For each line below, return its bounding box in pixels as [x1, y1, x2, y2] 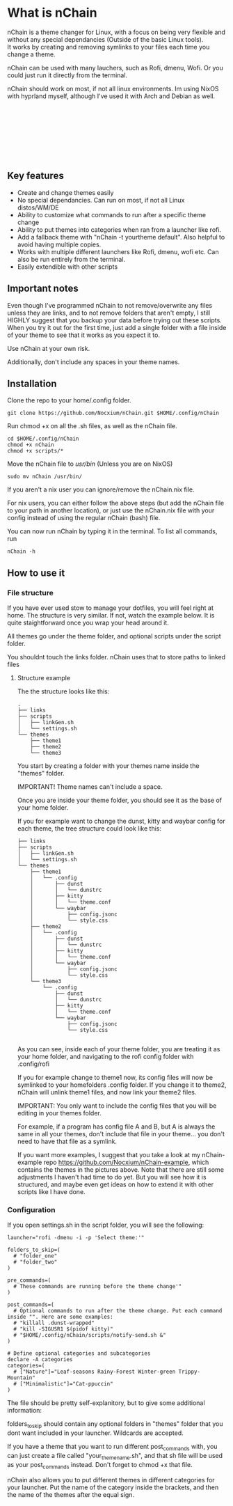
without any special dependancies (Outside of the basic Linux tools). [7, 35, 204, 43]
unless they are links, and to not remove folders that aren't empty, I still [7, 308, 211, 317]
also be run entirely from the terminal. [17, 255, 126, 263]
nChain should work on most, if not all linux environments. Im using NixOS [7, 84, 219, 93]
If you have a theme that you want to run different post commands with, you [7, 1443, 218, 1452]
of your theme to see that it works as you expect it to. [7, 331, 160, 339]
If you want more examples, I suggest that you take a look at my [17, 1151, 200, 1159]
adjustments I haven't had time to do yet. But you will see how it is [17, 1173, 207, 1182]
